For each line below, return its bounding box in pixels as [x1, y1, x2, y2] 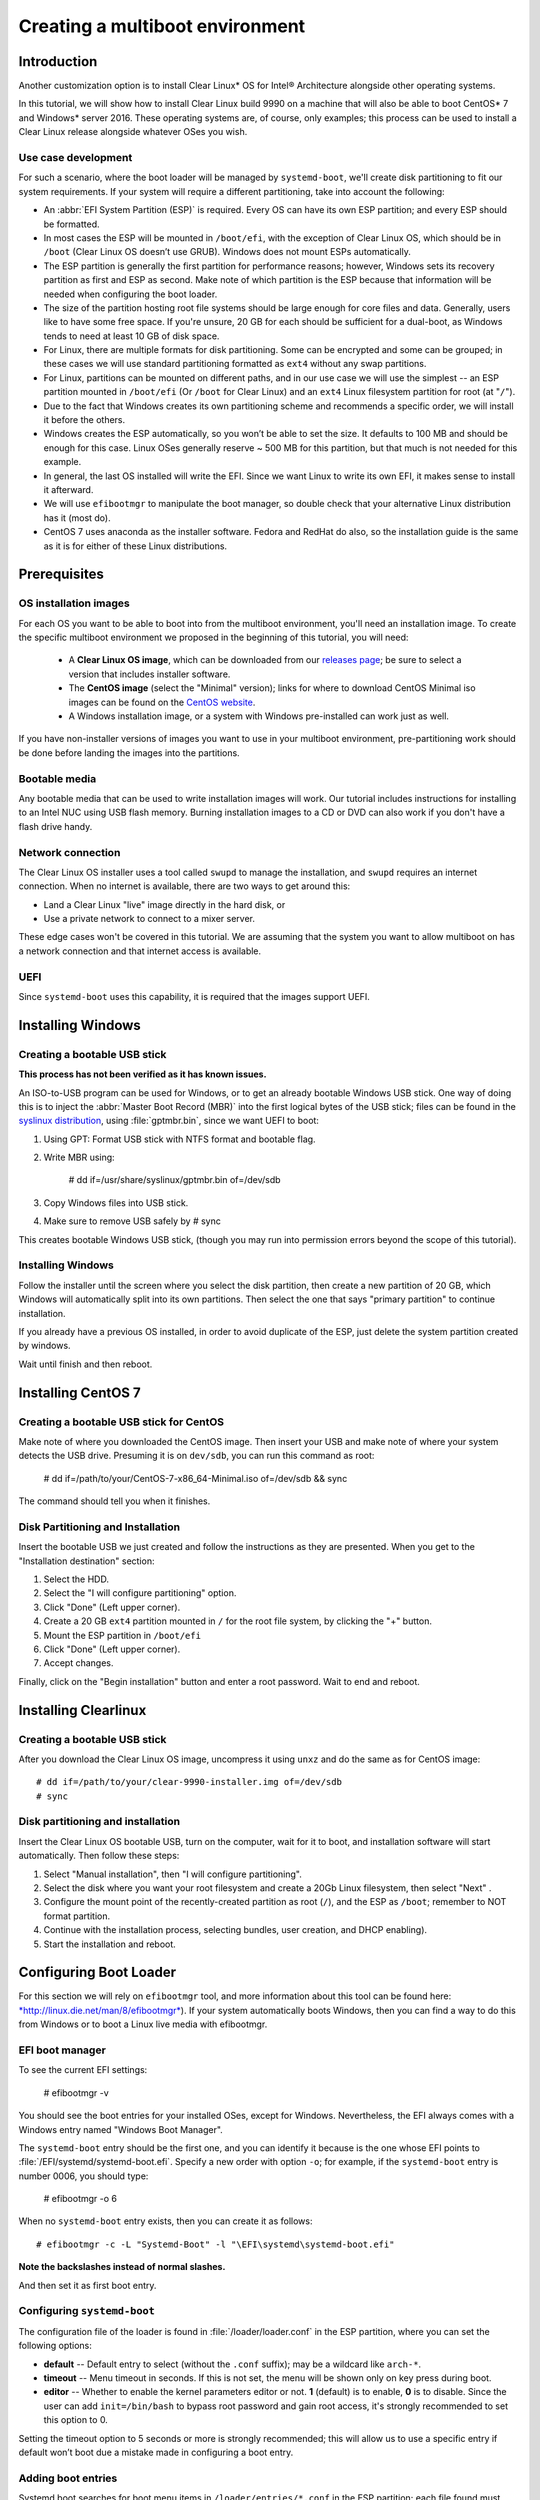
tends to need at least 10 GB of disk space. [43, 330, 220, 342]
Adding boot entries [18, 2471, 118, 2485]
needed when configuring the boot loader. [43, 288, 218, 300]
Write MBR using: [43, 1151, 115, 1164]
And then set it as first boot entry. [18, 2279, 157, 2291]
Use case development [18, 151, 133, 164]
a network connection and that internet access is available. [18, 945, 262, 957]
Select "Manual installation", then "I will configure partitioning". [43, 1868, 302, 1880]
